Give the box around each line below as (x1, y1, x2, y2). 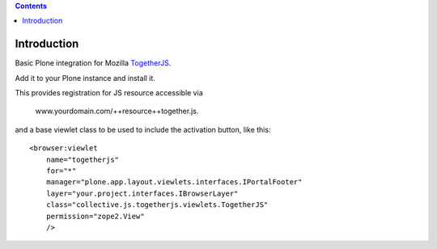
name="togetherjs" (45, 154, 120, 164)
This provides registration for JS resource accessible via (15, 88, 203, 98)
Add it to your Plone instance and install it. (15, 73, 155, 82)
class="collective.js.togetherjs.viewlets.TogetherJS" (45, 200, 269, 209)
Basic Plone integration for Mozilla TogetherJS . (15, 58, 172, 68)
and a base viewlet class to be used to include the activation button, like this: (15, 124, 271, 134)
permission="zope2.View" (45, 211, 145, 221)
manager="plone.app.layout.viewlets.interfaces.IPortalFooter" (45, 178, 303, 187)
